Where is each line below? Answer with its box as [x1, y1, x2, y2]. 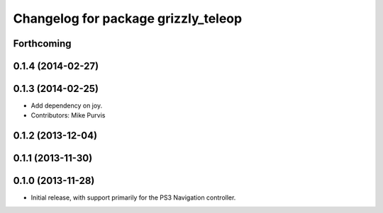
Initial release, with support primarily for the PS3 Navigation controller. [30, 193, 236, 202]
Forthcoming [13, 38, 72, 50]
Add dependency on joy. [30, 101, 103, 110]
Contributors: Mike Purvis [30, 111, 106, 120]
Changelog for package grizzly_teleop [13, 11, 243, 26]
